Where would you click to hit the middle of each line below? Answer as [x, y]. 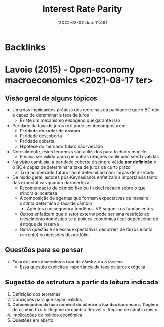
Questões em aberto [33, 320]
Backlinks [25, 47]
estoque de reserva [39, 224]
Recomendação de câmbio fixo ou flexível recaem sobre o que [82, 188]
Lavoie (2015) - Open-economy [70, 70]
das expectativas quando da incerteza [51, 182]
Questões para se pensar [44, 250]
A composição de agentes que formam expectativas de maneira [84, 198]
